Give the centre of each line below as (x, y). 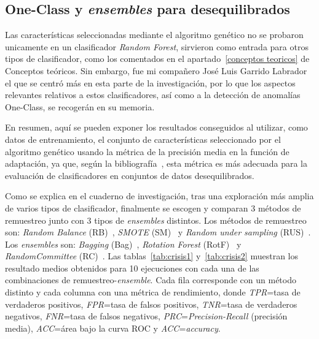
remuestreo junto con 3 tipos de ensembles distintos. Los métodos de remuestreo (156, 220)
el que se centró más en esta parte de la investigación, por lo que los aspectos (150, 82)
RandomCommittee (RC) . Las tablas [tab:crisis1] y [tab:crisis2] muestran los (152, 256)
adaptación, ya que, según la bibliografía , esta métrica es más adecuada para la (156, 163)
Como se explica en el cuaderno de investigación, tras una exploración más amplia (159, 196)
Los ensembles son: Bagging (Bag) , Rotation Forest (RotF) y (123, 244)
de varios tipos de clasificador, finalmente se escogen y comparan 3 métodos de (153, 208)
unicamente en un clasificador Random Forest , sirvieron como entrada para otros (157, 46)
